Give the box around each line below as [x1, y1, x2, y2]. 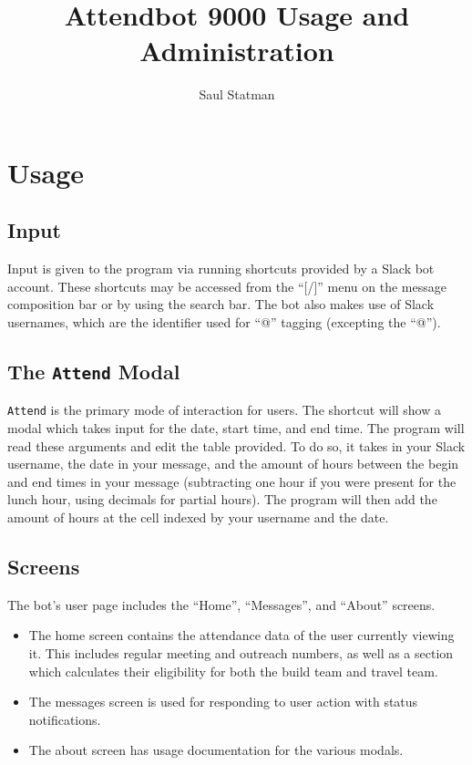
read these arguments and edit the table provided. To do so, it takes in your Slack [7, 436, 466, 455]
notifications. [28, 709, 101, 729]
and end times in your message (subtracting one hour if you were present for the [7, 471, 457, 491]
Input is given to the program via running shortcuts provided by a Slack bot [7, 259, 435, 278]
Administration [139, 32, 334, 69]
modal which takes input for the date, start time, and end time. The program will [7, 419, 465, 438]
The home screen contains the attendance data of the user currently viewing [28, 625, 455, 645]
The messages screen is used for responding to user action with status [28, 692, 418, 711]
